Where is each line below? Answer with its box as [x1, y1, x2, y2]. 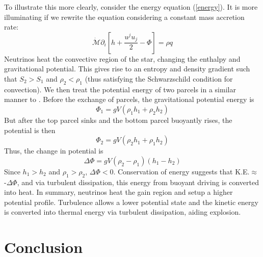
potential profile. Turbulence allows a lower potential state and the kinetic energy [4, 196, 258, 207]
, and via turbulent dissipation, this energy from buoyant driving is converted [17, 176, 259, 187]
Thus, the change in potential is [4, 145, 103, 156]
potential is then [4, 124, 56, 135]
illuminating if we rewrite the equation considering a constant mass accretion [4, 11, 245, 22]
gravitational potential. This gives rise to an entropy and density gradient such [4, 63, 250, 74]
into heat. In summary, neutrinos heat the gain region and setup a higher [4, 187, 233, 197]
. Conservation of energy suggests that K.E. [113, 166, 250, 176]
